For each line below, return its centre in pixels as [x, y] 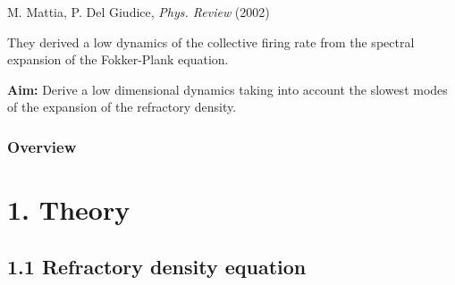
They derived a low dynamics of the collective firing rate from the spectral [211, 42]
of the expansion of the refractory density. [122, 107]
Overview [42, 146]
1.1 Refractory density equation [157, 266]
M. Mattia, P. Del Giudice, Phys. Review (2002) [139, 12]
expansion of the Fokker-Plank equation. [118, 59]
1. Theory [69, 209]
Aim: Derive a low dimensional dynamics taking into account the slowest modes [227, 89]
